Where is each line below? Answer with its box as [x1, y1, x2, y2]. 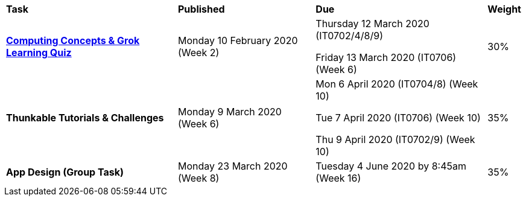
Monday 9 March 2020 [177, 106, 282, 118]
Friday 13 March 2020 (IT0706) [315, 51, 457, 63]
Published [177, 3, 225, 15]
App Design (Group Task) [6, 166, 124, 178]
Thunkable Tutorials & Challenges [6, 112, 164, 124]
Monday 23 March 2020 [177, 160, 288, 172]
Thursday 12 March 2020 [315, 18, 429, 30]
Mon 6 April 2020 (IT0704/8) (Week [315, 78, 478, 90]
